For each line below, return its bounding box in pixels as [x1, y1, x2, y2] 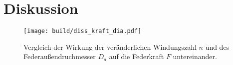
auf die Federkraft [109, 51, 164, 62]
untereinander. [173, 51, 217, 62]
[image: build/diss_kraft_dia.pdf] [23, 28, 142, 35]
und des [205, 41, 230, 52]
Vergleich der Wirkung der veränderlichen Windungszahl [23, 41, 197, 52]
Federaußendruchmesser [23, 51, 96, 62]
